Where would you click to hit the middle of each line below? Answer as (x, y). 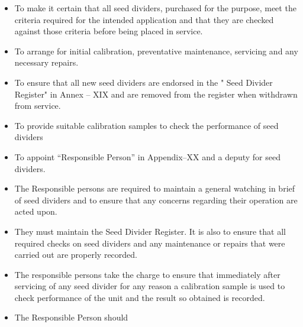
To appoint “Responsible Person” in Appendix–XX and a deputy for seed (147, 156)
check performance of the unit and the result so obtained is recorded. (140, 297)
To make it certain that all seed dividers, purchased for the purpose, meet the (155, 8)
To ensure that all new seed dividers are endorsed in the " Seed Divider (144, 82)
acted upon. (36, 211)
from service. (38, 106)
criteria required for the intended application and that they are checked (144, 19)
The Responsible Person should (71, 317)
